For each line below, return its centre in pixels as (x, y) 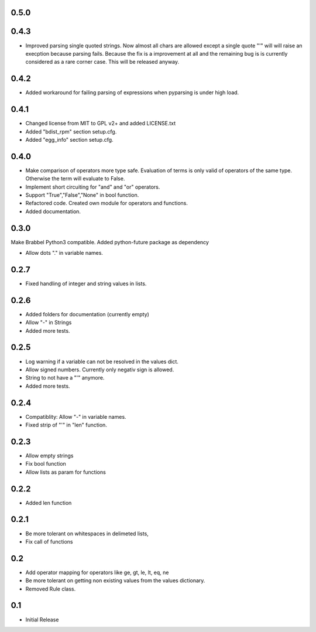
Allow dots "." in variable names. (64, 253)
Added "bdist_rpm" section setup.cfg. (71, 131)
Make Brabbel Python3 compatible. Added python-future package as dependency (110, 242)
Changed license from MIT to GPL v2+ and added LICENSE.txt (101, 124)
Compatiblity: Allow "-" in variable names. (76, 416)
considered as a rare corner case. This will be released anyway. (102, 62)
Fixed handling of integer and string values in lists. (86, 283)
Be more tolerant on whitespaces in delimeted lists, (87, 534)
